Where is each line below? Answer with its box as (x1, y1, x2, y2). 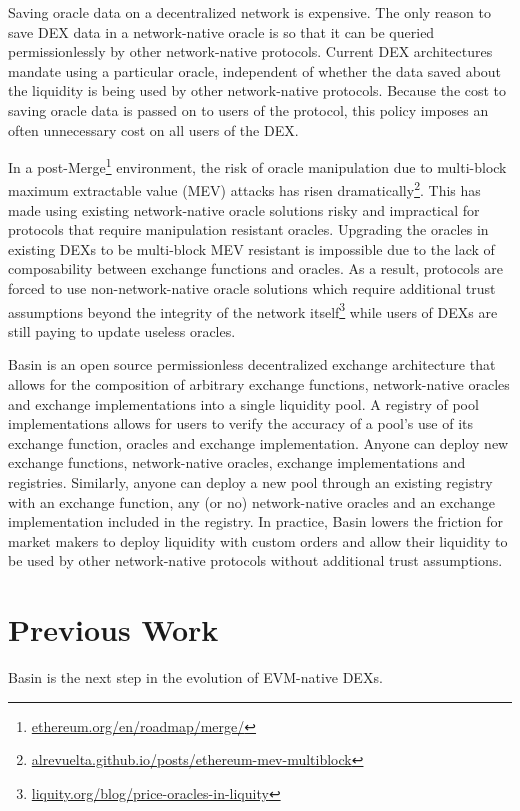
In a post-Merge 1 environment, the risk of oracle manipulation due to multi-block (8, 154, 507, 177)
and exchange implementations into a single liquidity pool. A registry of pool (8, 393, 479, 414)
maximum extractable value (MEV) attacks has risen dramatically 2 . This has (8, 177, 481, 201)
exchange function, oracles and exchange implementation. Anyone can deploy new (8, 432, 509, 453)
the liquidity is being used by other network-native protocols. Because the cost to (8, 80, 507, 101)
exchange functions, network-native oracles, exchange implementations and (8, 452, 466, 473)
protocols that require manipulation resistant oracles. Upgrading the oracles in (8, 219, 489, 240)
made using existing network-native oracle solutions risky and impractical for (8, 199, 480, 220)
